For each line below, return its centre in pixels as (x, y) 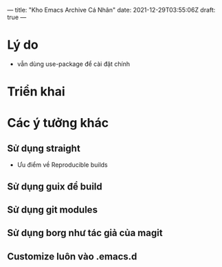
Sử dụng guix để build (55, 186)
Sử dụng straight (44, 148)
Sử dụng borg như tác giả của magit (85, 233)
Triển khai (36, 92)
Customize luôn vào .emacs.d (72, 256)
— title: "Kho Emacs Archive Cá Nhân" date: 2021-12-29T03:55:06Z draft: (111, 10)
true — (17, 17)
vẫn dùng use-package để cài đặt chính (74, 64)
